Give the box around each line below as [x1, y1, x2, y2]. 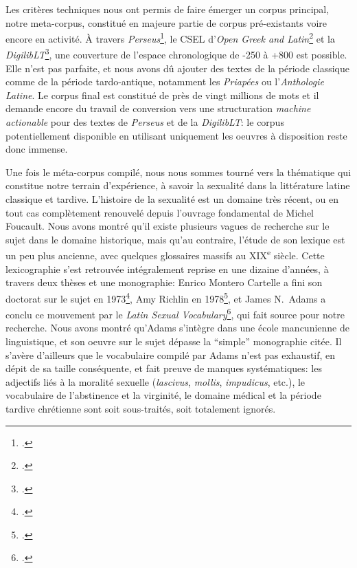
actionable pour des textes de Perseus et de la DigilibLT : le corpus [5, 115, 284, 129]
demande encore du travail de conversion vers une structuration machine [5, 101, 311, 116]
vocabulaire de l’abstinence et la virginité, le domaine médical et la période [5, 388, 321, 402]
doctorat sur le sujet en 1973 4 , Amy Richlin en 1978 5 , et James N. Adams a [5, 289, 326, 305]
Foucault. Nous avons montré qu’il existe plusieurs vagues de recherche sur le [5, 219, 330, 233]
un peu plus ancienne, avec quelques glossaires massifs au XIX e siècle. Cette [5, 246, 325, 263]
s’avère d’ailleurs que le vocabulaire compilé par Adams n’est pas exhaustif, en [5, 347, 336, 362]
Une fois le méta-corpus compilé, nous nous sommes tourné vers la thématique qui [5, 164, 352, 179]
